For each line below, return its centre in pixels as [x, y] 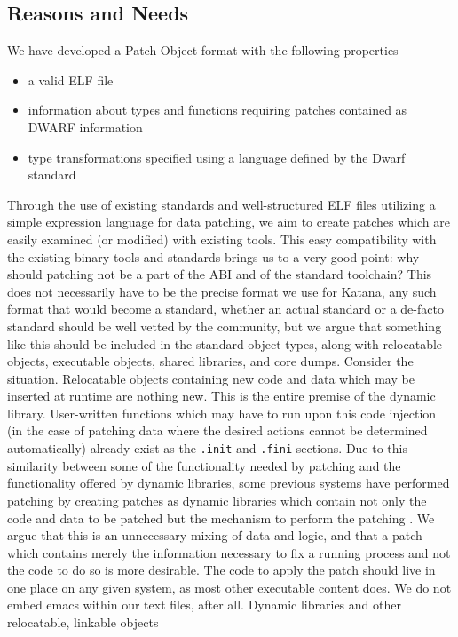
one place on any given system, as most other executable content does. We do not [229, 587]
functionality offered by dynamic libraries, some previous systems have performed [229, 483]
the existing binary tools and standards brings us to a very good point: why [213, 256]
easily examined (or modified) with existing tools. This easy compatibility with [222, 239]
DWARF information [85, 127]
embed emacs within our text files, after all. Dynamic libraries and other [204, 605]
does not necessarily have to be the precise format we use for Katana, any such [222, 291]
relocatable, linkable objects [83, 622]
